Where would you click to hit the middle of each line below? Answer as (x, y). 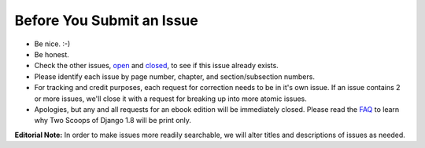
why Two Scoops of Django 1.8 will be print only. (113, 121)
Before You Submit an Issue (106, 20)
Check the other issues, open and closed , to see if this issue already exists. (156, 66)
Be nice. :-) (52, 44)
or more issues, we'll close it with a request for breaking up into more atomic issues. (170, 99)
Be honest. (52, 54)
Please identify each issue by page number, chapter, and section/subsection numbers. (174, 76)
